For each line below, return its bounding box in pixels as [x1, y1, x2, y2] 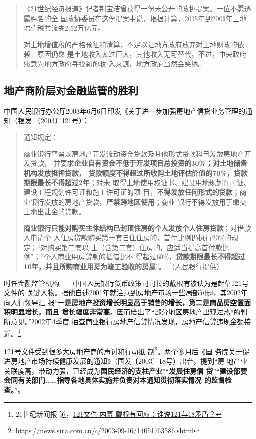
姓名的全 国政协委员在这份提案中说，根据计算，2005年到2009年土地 [30, 13, 247, 23]
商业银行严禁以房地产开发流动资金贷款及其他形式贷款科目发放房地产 [23, 148, 244, 158]
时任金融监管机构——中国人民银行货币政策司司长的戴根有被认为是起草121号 [4, 278, 249, 288]
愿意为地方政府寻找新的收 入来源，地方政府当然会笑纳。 [23, 58, 205, 68]
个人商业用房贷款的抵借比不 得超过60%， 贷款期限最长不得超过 [44, 251, 245, 262]
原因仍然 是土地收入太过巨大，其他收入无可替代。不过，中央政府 [37, 49, 247, 59]
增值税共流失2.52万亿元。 [23, 23, 105, 33]
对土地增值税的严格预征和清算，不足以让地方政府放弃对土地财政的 [23, 39, 237, 49]
